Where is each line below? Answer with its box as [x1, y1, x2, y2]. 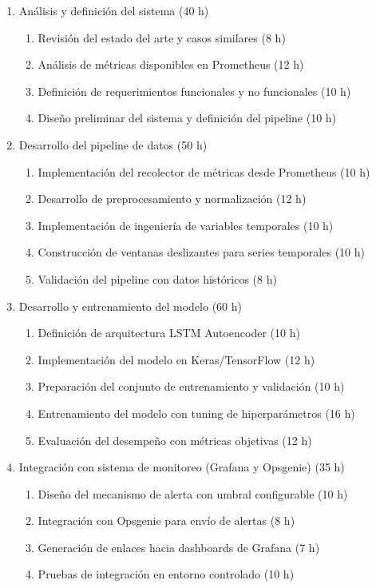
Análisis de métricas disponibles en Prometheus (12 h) [38, 56, 304, 73]
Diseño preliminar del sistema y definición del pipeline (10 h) [38, 109, 337, 126]
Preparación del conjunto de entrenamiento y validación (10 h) [38, 378, 345, 395]
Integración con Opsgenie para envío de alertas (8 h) [38, 512, 295, 529]
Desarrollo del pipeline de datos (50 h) [18, 136, 208, 153]
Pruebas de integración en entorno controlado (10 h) [38, 566, 295, 582]
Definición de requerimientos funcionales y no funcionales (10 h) [38, 82, 351, 99]
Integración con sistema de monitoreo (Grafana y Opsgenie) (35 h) [18, 459, 345, 475]
